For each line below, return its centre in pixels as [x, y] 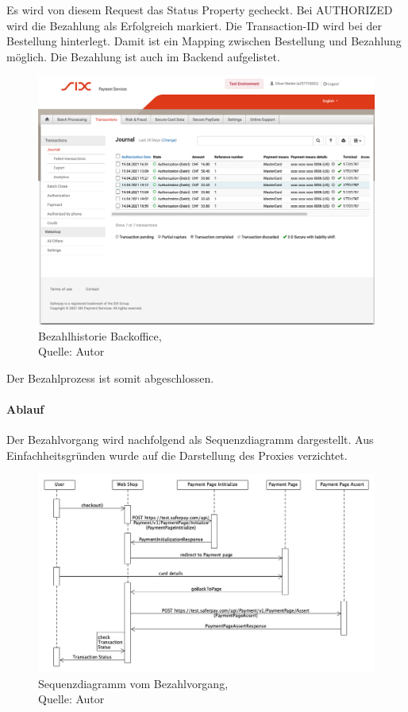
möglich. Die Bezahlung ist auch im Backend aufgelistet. [143, 56]
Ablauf [25, 409]
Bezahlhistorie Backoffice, [100, 335]
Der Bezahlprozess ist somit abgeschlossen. [110, 377]
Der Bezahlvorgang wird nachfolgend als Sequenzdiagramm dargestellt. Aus [190, 440]
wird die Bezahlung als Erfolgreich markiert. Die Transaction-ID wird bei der [194, 25]
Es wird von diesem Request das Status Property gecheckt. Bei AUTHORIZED [200, 10]
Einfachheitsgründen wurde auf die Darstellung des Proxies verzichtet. [177, 455]
